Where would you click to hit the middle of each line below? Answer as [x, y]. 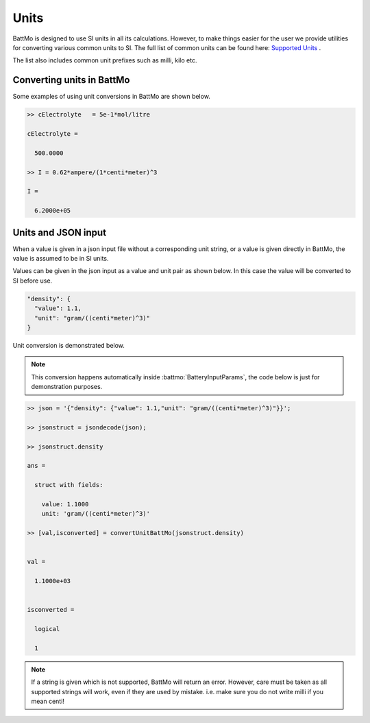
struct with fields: [69, 485]
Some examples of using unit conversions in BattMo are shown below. [111, 97]
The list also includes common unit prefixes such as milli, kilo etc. [105, 60]
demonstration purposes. [67, 387]
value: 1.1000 [65, 504]
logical [47, 629]
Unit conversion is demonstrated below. [69, 345]
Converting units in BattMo [71, 80]
